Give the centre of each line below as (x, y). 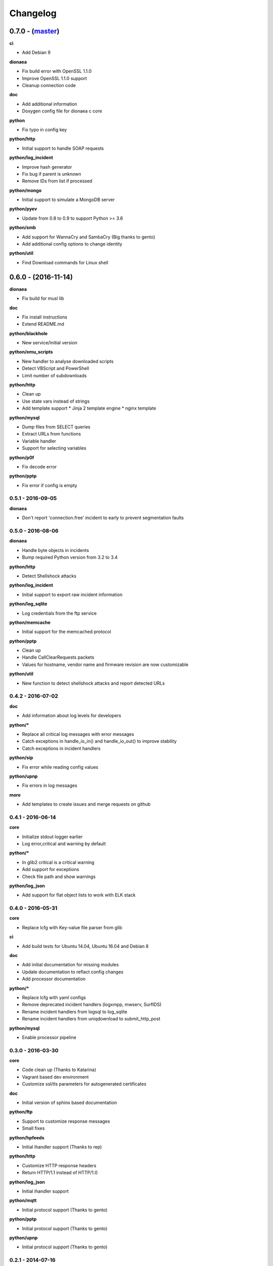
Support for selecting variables (54, 448)
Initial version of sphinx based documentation (70, 1103)
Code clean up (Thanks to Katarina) (59, 1070)
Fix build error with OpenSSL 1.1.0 (57, 71)
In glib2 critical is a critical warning (58, 862)
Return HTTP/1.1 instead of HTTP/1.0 (60, 1173)
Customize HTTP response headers (59, 1165)
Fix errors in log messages (50, 785)
